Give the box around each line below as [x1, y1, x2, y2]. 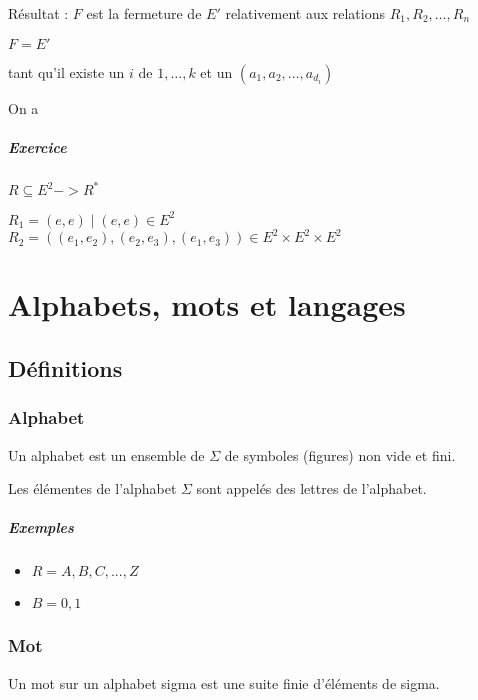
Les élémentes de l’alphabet [8, 478, 177, 499]
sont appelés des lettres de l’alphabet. [196, 478, 427, 499]
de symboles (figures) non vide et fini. [224, 444, 456, 465]
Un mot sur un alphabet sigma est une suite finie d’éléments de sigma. [8, 672, 440, 693]
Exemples [8, 517, 74, 538]
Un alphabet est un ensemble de [8, 444, 205, 465]
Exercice [8, 136, 67, 157]
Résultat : [8, 3, 69, 23]
